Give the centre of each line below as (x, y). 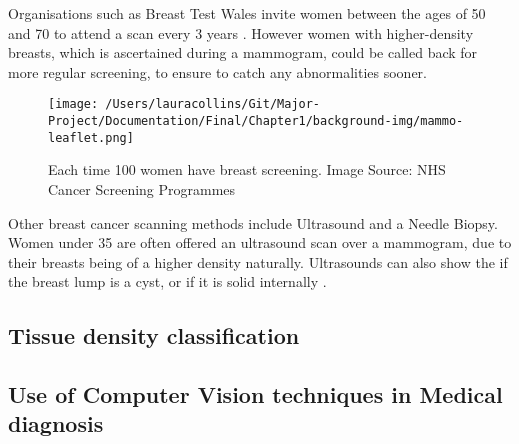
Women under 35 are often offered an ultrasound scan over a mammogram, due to (260, 242)
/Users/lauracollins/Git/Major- (213, 104)
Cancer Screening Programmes (142, 188)
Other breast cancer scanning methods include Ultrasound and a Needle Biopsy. (253, 222)
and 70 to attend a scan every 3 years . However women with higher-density (241, 32)
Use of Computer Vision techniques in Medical (255, 394)
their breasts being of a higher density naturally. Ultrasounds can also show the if (258, 261)
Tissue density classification (154, 335)
